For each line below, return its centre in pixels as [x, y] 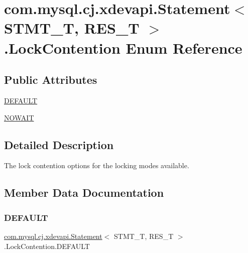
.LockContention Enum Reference [123, 47]
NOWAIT [19, 117]
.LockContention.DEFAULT [47, 246]
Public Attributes [51, 80]
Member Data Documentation [84, 193]
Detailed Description [59, 144]
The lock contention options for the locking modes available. [97, 165]
